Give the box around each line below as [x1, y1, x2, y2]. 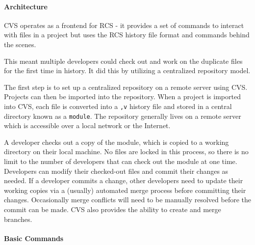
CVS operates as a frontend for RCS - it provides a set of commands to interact [4, 20, 244, 30]
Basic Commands [4, 233, 64, 243]
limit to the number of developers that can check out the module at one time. [4, 156, 237, 166]
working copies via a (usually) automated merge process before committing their [4, 185, 246, 195]
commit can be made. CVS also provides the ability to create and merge [4, 204, 221, 215]
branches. [4, 214, 32, 224]
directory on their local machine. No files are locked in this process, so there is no [4, 146, 249, 157]
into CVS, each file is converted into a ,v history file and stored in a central [4, 101, 232, 111]
